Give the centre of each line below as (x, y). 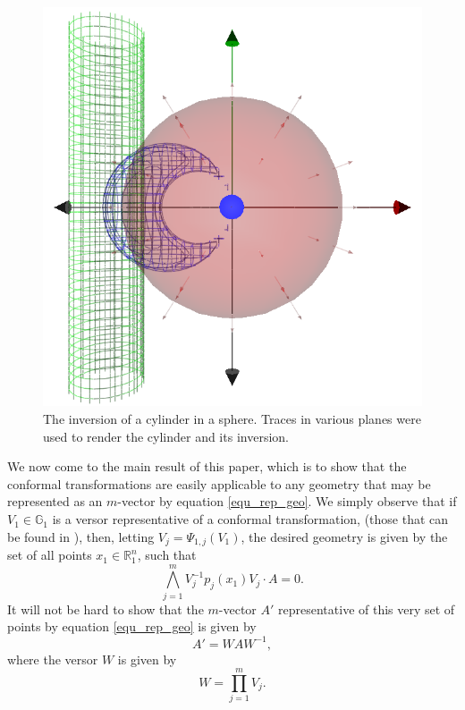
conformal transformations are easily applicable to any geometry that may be (219, 483)
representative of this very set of (367, 609)
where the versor (53, 659)
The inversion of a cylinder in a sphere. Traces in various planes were (232, 419)
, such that (167, 555)
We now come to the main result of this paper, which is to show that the (207, 466)
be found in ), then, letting (81, 536)
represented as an (55, 501)
